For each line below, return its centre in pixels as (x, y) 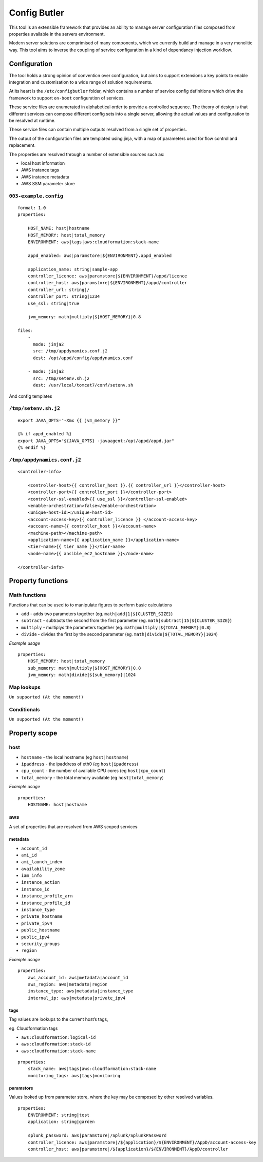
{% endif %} (32, 448)
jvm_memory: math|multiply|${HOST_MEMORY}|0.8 (84, 317)
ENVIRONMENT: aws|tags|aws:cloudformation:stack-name (93, 242)
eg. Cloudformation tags (33, 1028)
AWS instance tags (40, 170)
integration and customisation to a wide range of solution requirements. (81, 82)
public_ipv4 (35, 937)
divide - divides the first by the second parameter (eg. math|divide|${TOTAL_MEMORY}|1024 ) (120, 634)
